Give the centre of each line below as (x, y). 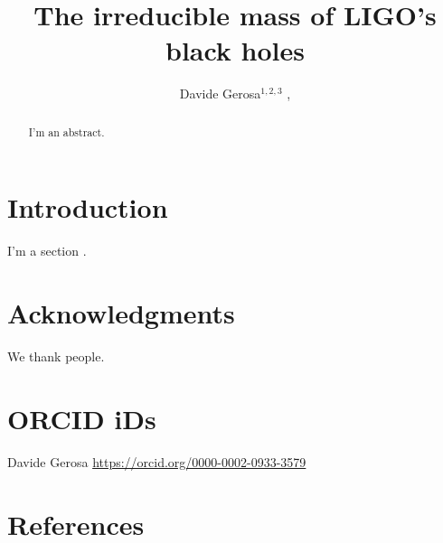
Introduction (88, 207)
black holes (235, 50)
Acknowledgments (121, 313)
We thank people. (56, 356)
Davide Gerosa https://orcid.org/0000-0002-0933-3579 (157, 461)
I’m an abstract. (66, 131)
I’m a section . (47, 251)
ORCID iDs (82, 418)
